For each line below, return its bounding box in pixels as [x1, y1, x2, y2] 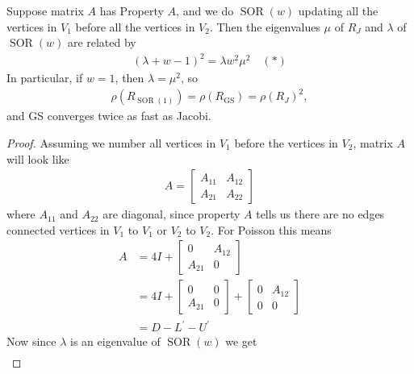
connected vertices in [6, 221, 110, 238]
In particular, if [6, 69, 83, 86]
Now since [6, 333, 56, 350]
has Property [99, 2, 164, 19]
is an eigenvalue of [70, 333, 161, 350]
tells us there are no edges [256, 206, 385, 222]
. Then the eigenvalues [209, 18, 320, 35]
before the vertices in [234, 135, 338, 152]
